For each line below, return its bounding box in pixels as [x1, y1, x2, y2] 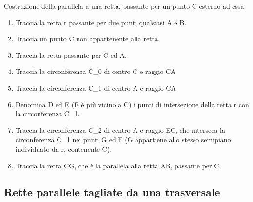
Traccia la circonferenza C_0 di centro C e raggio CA [15, 66, 176, 76]
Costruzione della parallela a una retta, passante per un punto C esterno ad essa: [4, 1, 246, 11]
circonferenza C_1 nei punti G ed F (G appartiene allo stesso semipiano [15, 134, 231, 145]
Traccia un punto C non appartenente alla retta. [15, 34, 160, 44]
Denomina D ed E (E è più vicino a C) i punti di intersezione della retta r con [15, 99, 249, 109]
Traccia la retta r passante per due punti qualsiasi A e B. [15, 17, 187, 27]
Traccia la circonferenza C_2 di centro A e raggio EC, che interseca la [15, 125, 225, 135]
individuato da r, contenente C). [15, 144, 112, 154]
